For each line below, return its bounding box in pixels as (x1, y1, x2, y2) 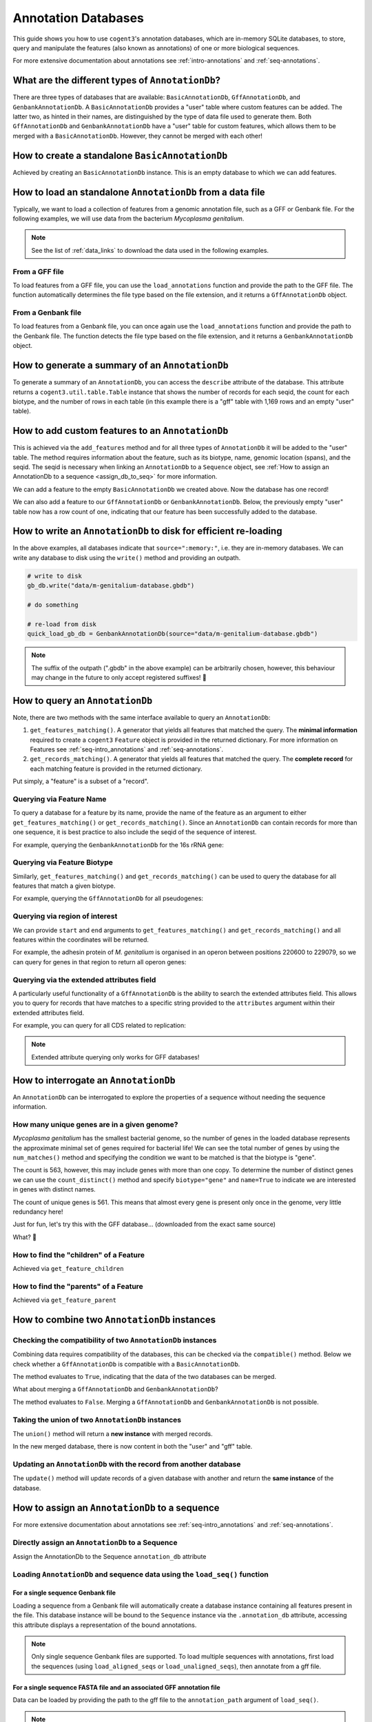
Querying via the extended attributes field (12, 975, 156, 984)
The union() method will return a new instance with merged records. (12, 1429, 213, 1438)
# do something (27, 601, 79, 609)
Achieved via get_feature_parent (12, 1296, 117, 1305)
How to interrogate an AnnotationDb (12, 1075, 176, 1086)
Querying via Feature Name (12, 794, 107, 804)
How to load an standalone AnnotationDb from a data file (12, 186, 265, 198)
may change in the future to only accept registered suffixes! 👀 (31, 673, 207, 681)
